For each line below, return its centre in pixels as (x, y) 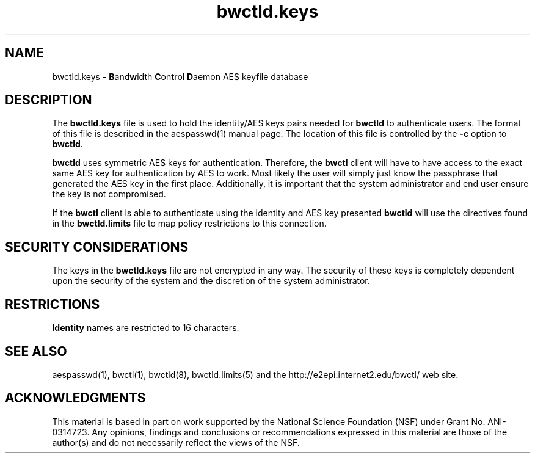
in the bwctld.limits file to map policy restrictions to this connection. (189, 224)
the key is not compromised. (109, 194)
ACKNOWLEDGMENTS (75, 398)
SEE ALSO (36, 351)
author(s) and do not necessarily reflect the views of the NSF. (176, 442)
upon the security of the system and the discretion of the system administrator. (211, 281)
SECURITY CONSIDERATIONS (97, 247)
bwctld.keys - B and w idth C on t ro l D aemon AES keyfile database (180, 76)
